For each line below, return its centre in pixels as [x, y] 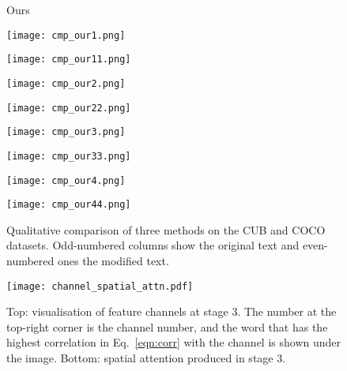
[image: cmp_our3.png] [66, 132]
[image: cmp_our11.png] [69, 60]
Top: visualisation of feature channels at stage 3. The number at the [172, 311]
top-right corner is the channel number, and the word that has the [167, 326]
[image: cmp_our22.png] [69, 108]
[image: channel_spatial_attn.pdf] [100, 286]
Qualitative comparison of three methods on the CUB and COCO [166, 229]
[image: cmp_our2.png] [66, 83]
